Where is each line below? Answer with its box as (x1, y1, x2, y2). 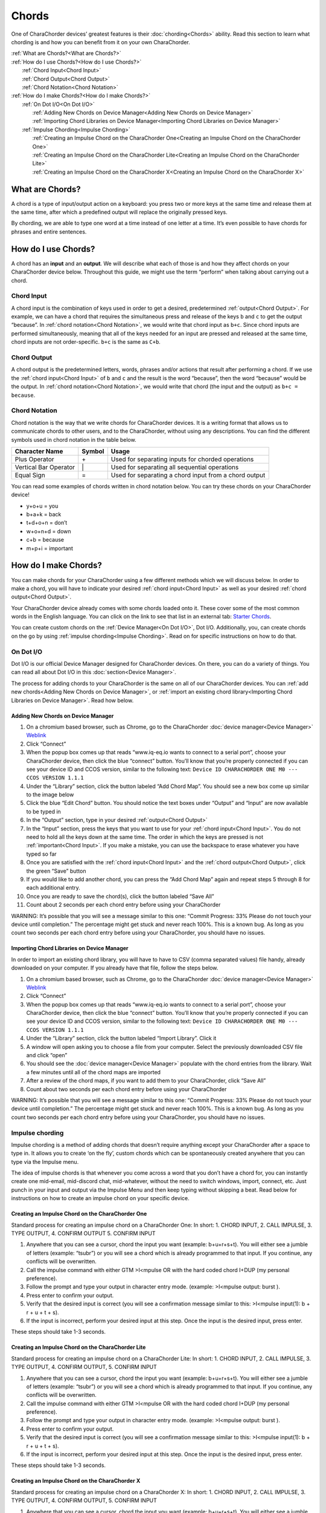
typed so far (26, 850, 57, 858)
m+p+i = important (26, 545, 74, 552)
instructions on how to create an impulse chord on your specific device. (11, 1195, 190, 1202)
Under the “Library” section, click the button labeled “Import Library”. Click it (26, 1035, 217, 1042)
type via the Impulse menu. (11, 1158, 79, 1165)
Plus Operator (14, 455, 54, 463)
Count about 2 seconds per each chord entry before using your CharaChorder (26, 901, 221, 908)
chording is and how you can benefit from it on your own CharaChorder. (11, 38, 190, 45)
